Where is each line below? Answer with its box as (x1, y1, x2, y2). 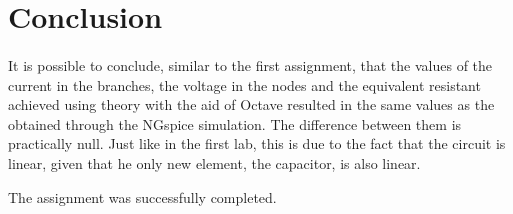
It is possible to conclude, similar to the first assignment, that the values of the (8, 54, 493, 75)
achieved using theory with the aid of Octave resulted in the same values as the (8, 94, 495, 115)
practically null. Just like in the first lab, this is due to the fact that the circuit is (8, 133, 506, 154)
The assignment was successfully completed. (8, 186, 277, 207)
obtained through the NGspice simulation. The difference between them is (8, 113, 462, 134)
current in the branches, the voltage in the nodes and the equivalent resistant (8, 74, 481, 95)
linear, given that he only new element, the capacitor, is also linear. (8, 152, 421, 173)
